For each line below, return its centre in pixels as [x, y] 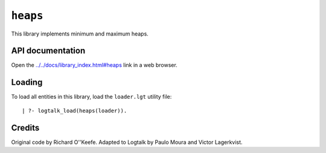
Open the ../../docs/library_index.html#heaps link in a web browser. [94, 65]
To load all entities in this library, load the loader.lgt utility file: [91, 97]
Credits [25, 127]
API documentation [48, 51]
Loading [27, 82]
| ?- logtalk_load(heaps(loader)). [75, 111]
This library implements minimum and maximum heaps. [80, 34]
